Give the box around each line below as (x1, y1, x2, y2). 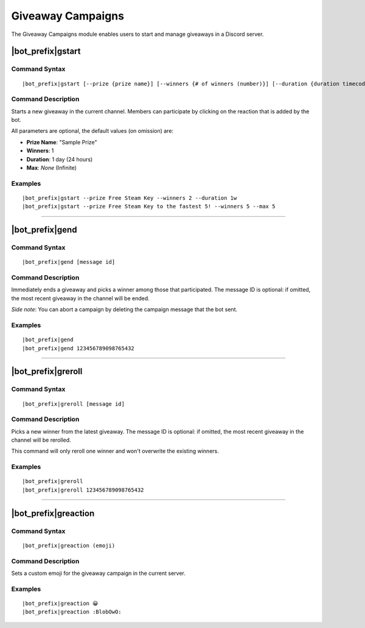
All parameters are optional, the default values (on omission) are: (11, 127, 173, 135)
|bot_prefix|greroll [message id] (22, 400, 125, 407)
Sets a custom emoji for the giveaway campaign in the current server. (11, 570, 186, 577)
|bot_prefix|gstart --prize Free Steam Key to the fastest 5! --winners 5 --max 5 (22, 203, 276, 210)
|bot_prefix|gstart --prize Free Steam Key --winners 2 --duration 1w (22, 194, 237, 201)
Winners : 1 (26, 147, 54, 155)
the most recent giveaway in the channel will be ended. (11, 294, 150, 302)
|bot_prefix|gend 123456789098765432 (22, 345, 135, 351)
